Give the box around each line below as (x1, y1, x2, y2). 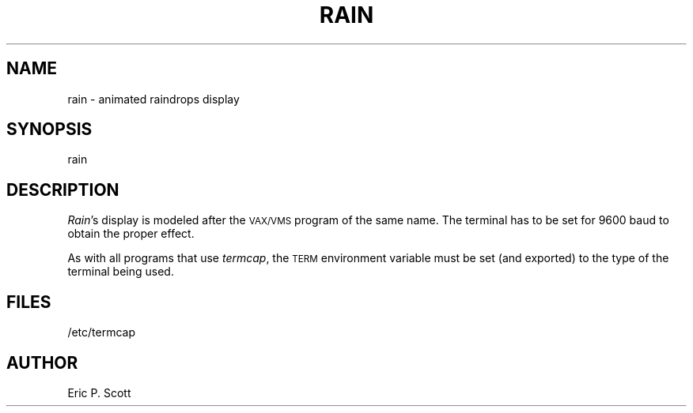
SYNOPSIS (6, 119, 93, 140)
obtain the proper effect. (67, 227, 195, 241)
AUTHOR (6, 352, 78, 373)
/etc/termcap (67, 325, 136, 340)
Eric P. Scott (67, 385, 131, 400)
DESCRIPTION (6, 179, 119, 200)
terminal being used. (67, 265, 174, 279)
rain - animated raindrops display (67, 92, 240, 106)
